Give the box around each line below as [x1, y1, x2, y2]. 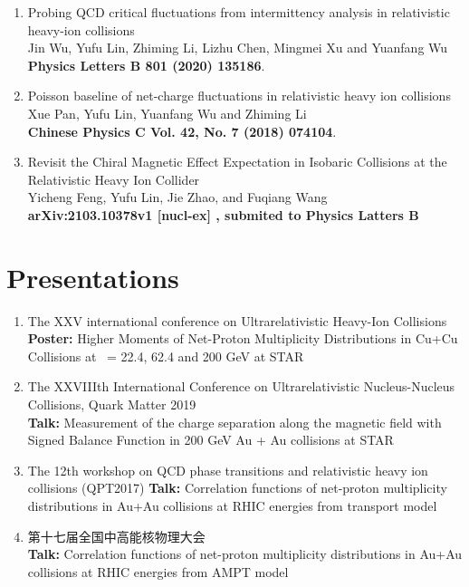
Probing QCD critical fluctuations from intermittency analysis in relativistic [27, 3, 450, 21]
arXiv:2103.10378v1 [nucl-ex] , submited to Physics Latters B [27, 205, 419, 224]
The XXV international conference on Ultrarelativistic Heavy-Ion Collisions [27, 311, 447, 330]
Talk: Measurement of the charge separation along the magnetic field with [27, 412, 442, 431]
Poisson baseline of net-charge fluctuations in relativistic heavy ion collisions [27, 86, 451, 105]
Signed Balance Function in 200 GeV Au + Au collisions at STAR [27, 430, 394, 449]
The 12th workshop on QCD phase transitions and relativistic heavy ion [27, 460, 428, 479]
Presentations [6, 258, 179, 295]
